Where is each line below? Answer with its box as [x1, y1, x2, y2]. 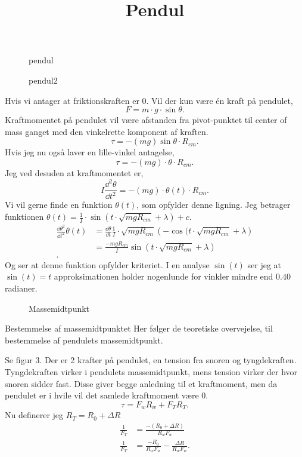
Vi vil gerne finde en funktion [5, 198, 113, 211]
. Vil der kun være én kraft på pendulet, [146, 94, 293, 106]
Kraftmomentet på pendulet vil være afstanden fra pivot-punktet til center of [5, 114, 287, 126]
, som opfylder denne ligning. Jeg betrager [136, 198, 291, 211]
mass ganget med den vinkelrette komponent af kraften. [5, 125, 208, 137]
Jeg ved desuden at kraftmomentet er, [5, 166, 144, 179]
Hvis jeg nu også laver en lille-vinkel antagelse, [5, 146, 175, 158]
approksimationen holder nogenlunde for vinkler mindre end [54, 270, 273, 283]
